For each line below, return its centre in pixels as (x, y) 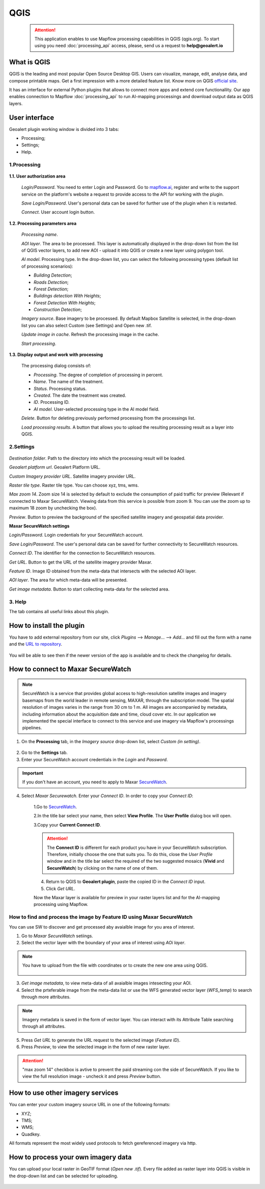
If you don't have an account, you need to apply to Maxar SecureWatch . (95, 782)
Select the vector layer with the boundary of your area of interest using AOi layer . (104, 943)
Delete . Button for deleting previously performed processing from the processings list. (108, 418)
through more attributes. (46, 997)
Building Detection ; (53, 275)
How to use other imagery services (64, 1093)
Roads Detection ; (51, 282)
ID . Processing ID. (52, 402)
